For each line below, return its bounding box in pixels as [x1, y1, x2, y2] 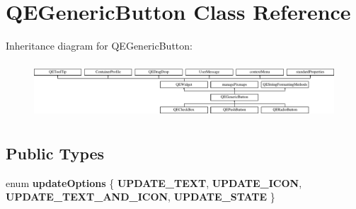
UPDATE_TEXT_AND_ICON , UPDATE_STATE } [6, 189, 275, 204]
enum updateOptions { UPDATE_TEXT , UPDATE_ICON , [6, 175, 302, 190]
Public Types [6, 142, 105, 164]
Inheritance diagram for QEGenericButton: [6, 38, 193, 53]
